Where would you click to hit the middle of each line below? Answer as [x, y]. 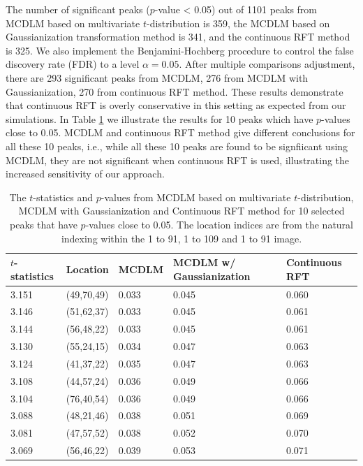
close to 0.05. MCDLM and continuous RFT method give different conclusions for [180, 132]
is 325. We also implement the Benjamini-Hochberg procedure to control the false [180, 50]
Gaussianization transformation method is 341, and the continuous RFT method [178, 37]
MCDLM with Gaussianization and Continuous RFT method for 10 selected [181, 211]
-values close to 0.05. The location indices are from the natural [219, 224]
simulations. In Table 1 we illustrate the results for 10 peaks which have [160, 118]
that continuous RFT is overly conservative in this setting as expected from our [176, 105]
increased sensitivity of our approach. [85, 174]
